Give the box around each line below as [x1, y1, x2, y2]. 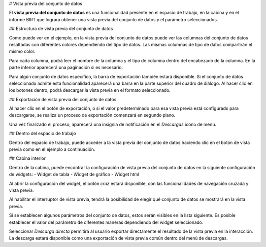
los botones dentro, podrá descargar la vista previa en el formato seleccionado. [9, 87, 171, 93]
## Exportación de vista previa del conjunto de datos [9, 96, 117, 102]
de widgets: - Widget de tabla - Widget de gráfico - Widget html [9, 172, 139, 177]
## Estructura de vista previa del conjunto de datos [9, 26, 113, 32]
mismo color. [9, 48, 35, 54]
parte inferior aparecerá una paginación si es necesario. [9, 65, 123, 71]
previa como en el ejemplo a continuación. [9, 146, 96, 152]
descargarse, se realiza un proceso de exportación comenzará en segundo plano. [9, 112, 176, 118]
